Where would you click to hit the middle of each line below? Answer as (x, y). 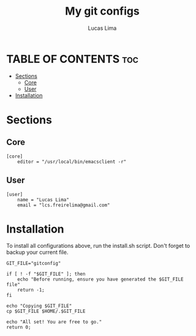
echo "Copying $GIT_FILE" (39, 306)
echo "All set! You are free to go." (54, 322)
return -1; (31, 290)
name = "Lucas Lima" (43, 200)
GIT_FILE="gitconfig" (34, 264)
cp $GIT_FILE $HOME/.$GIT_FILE (46, 312)
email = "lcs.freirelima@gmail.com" (64, 205)
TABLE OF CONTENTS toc (72, 59)
